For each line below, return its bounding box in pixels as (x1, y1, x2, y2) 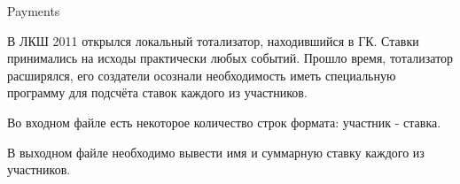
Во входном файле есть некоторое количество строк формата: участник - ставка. (7, 112, 441, 131)
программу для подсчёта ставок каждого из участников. (7, 83, 308, 102)
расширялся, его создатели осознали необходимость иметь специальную (7, 65, 396, 84)
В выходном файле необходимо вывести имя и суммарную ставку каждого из (7, 142, 425, 161)
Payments (7, 2, 60, 19)
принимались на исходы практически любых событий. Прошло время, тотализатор (7, 49, 454, 67)
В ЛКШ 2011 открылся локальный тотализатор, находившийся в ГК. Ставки (7, 31, 419, 50)
